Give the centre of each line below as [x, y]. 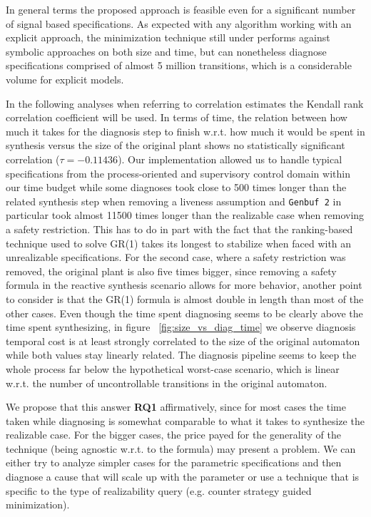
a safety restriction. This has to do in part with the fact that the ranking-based [179, 229]
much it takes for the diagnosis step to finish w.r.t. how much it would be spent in [185, 131]
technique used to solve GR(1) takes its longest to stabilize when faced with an [179, 243]
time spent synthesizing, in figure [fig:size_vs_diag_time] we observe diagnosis [181, 327]
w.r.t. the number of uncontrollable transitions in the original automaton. [167, 383]
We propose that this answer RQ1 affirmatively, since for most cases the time [176, 407]
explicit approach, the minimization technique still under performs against [168, 37]
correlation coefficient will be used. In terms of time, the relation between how [177, 117]
